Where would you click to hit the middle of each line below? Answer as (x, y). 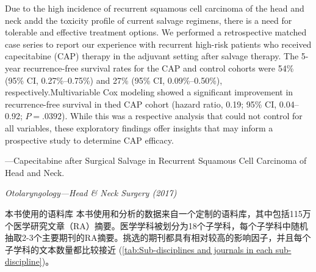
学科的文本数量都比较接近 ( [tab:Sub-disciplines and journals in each (143, 249)
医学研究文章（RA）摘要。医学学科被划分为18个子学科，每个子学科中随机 (160, 225)
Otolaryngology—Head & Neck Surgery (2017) (91, 193)
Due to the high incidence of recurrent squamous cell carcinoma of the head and (155, 8)
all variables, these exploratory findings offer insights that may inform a (139, 127)
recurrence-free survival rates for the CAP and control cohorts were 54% (159, 68)
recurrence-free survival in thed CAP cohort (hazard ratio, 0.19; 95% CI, (141, 104)
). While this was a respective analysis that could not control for (182, 116)
